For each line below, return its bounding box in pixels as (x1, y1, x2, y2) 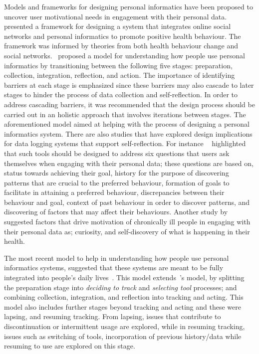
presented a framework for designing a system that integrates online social (4, 21, 231, 31)
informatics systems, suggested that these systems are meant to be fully (4, 262, 224, 273)
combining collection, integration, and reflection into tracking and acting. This (4, 292, 244, 302)
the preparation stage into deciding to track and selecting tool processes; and (4, 282, 237, 292)
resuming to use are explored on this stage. (4, 341, 135, 351)
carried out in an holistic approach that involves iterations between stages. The (4, 109, 246, 119)
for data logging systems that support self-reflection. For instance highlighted (4, 138, 246, 149)
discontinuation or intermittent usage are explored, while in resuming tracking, (4, 321, 245, 331)
